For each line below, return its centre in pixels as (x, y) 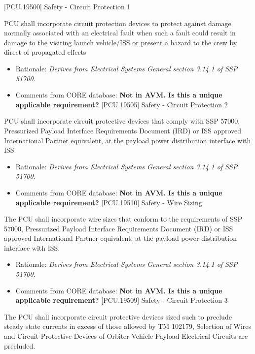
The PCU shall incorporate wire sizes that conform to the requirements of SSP (123, 219)
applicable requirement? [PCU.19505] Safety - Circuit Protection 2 (122, 104)
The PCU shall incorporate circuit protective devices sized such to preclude (118, 316)
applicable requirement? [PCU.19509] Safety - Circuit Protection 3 (122, 300)
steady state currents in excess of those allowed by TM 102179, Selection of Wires (128, 326)
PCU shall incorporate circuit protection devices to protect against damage (118, 23)
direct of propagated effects (45, 52)
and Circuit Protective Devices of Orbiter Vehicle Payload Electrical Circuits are (126, 336)
